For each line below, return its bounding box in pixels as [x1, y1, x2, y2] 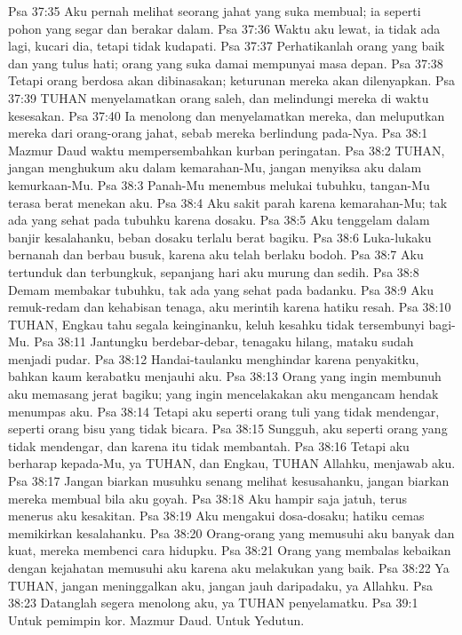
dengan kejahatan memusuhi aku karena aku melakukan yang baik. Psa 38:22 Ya [8, 559, 450, 576]
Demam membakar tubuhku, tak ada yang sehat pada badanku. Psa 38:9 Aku [8, 280, 434, 298]
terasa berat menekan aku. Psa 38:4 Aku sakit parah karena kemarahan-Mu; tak [8, 193, 448, 211]
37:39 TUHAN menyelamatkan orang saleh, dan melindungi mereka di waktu [8, 88, 429, 107]
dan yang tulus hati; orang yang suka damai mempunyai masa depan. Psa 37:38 [8, 53, 443, 72]
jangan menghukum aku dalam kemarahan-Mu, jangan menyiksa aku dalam [8, 158, 422, 177]
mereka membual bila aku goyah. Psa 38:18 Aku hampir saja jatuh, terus [8, 488, 407, 507]
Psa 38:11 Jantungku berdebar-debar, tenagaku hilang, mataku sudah [34, 332, 414, 351]
